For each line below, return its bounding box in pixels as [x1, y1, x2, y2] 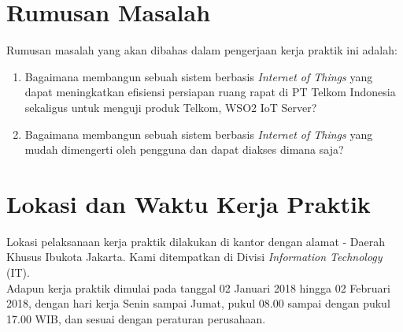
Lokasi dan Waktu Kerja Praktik [6, 187, 371, 219]
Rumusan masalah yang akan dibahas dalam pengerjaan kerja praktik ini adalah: [6, 42, 397, 58]
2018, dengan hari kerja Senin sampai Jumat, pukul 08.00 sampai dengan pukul [6, 295, 390, 311]
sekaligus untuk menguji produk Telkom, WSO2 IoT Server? [24, 99, 317, 115]
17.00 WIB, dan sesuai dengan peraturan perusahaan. [6, 310, 266, 326]
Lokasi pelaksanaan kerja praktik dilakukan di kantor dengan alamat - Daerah [6, 233, 386, 249]
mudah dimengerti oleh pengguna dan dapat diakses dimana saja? [24, 141, 344, 158]
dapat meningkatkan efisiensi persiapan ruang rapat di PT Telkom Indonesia [24, 84, 396, 100]
